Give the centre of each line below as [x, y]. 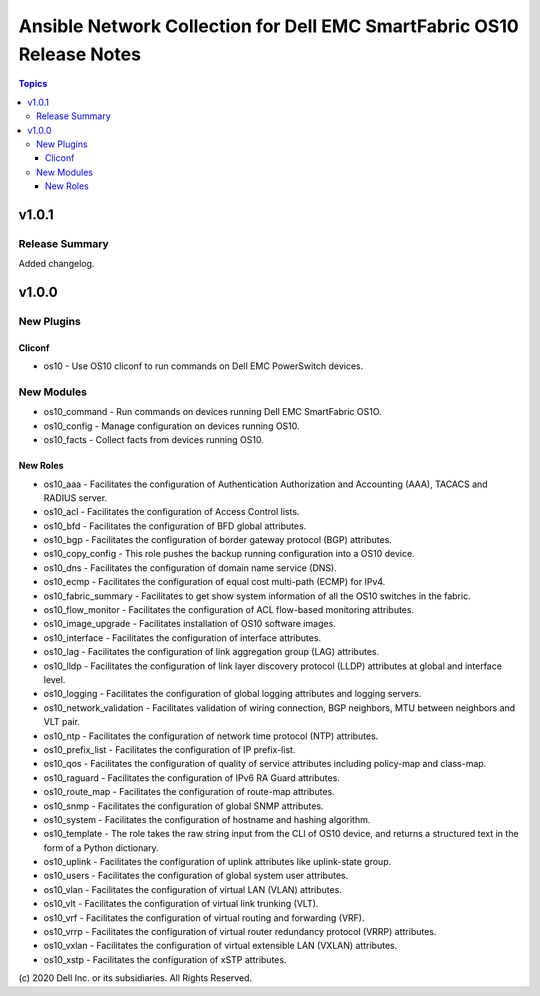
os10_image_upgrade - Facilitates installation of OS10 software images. [190, 624]
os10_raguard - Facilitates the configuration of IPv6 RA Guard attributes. [191, 777]
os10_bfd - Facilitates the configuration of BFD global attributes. [175, 526]
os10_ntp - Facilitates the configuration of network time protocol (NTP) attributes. [211, 736]
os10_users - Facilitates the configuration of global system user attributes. [196, 876]
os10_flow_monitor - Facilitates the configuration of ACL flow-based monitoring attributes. [229, 610]
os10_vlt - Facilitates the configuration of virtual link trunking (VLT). [181, 904]
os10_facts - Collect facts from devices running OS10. [153, 440]
